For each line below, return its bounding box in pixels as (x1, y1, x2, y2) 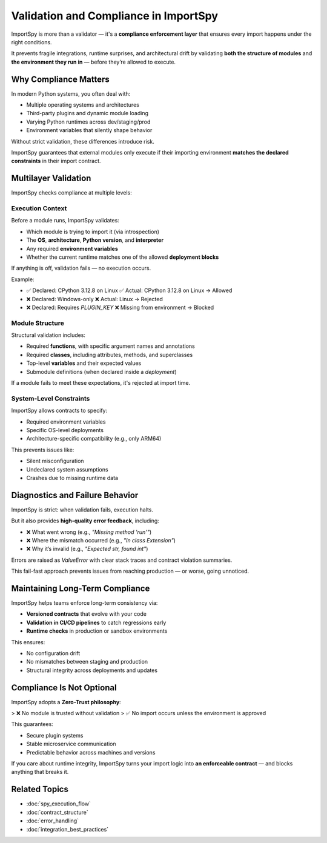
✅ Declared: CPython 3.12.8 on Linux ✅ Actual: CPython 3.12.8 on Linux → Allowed (26, 287, 233, 294)
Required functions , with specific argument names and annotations (26, 342, 195, 350)
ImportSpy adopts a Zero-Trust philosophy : (11, 698, 121, 705)
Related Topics (11, 784, 69, 795)
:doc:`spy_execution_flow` (26, 800, 91, 807)
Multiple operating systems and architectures (26, 101, 139, 108)
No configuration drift (26, 650, 81, 657)
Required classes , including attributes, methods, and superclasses (26, 351, 193, 358)
